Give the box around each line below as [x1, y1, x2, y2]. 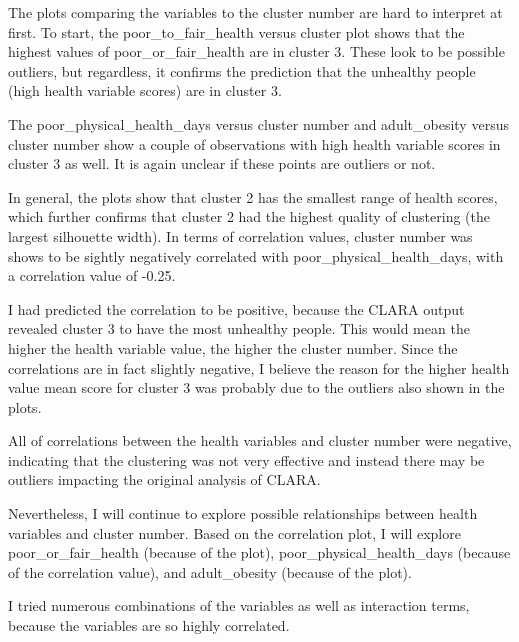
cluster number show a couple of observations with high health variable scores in [8, 133, 501, 154]
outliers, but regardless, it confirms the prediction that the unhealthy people [8, 60, 476, 81]
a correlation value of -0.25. [8, 265, 176, 286]
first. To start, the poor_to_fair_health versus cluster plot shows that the [8, 21, 465, 42]
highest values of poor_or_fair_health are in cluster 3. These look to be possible [8, 41, 505, 62]
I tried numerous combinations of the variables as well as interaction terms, [8, 595, 470, 616]
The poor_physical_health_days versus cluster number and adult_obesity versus [8, 113, 509, 134]
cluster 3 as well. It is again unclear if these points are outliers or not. [8, 153, 436, 174]
